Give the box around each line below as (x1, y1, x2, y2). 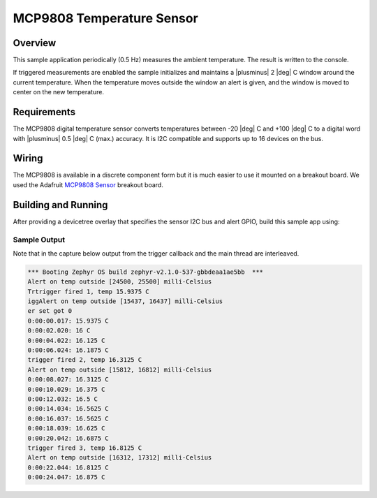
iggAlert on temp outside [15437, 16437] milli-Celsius (27, 298, 223, 305)
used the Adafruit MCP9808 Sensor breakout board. (13, 180, 163, 189)
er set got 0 (27, 307, 73, 315)
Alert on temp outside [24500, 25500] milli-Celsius (27, 278, 212, 286)
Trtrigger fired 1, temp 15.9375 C (27, 287, 149, 295)
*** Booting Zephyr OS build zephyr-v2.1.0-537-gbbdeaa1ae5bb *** (27, 268, 264, 276)
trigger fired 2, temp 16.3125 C (27, 356, 142, 364)
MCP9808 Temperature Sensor (13, 10, 198, 26)
